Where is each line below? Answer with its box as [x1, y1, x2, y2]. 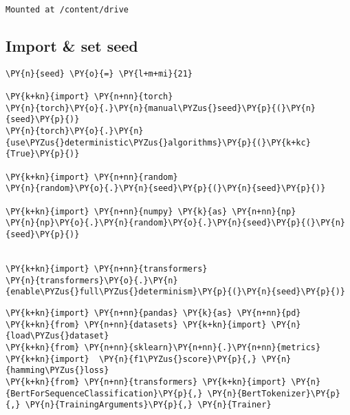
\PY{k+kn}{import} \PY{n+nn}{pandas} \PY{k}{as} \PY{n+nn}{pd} [6, 307, 301, 318]
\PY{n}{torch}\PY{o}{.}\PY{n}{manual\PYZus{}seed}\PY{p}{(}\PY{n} [6, 103, 316, 113]
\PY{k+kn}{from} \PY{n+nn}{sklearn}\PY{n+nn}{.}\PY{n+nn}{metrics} [6, 342, 321, 352]
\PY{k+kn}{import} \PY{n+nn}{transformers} [6, 264, 208, 274]
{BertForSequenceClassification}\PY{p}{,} [6, 388, 203, 398]
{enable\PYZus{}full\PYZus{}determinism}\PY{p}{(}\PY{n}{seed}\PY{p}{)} [6, 287, 345, 297]
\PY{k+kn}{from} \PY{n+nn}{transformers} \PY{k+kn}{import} [6, 376, 287, 387]
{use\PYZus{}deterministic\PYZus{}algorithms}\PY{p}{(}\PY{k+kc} [6, 137, 311, 148]
